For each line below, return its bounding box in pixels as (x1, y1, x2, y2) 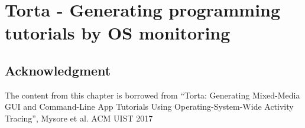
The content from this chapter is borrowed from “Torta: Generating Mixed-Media (5, 88, 300, 101)
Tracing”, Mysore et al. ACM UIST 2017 (5, 111, 153, 124)
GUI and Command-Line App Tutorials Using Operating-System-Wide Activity (5, 100, 294, 113)
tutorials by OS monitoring (5, 21, 231, 45)
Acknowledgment (5, 61, 111, 79)
